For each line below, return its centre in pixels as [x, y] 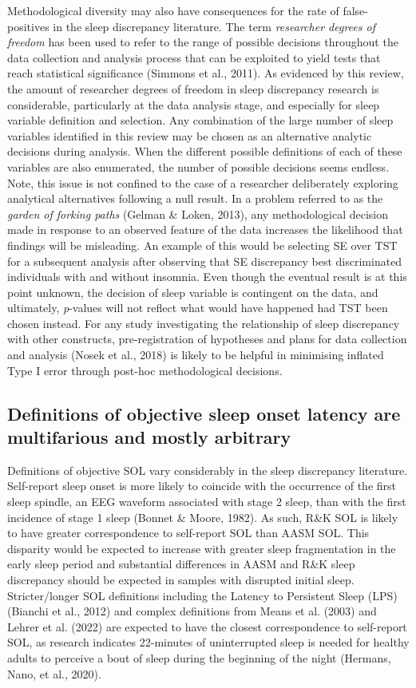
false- [355, 10]
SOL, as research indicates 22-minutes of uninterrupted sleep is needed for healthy [208, 642]
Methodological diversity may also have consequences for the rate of [173, 10]
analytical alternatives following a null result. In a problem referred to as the [195, 198]
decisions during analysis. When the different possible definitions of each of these [205, 151]
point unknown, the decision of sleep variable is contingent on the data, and [193, 292]
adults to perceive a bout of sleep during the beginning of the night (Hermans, [199, 657]
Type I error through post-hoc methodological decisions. [145, 370]
